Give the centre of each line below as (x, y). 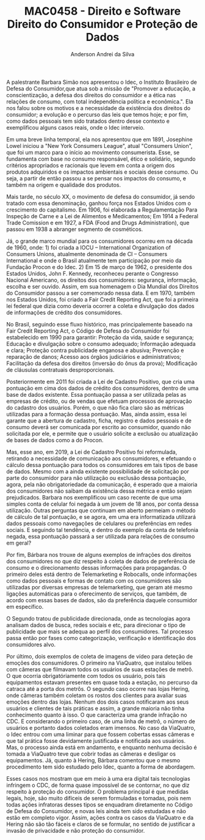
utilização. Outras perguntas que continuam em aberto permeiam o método (101, 510)
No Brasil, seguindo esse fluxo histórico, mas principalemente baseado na (99, 324)
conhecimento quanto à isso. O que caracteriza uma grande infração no (97, 715)
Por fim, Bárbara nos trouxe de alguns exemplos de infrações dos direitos (99, 554)
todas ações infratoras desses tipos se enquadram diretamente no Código (100, 805)
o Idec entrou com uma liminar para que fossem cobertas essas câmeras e (100, 734)
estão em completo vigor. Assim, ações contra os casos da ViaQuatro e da (100, 817)
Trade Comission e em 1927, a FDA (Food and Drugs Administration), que (98, 223)
